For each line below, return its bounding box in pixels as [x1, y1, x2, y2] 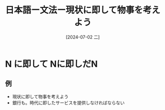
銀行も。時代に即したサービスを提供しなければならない [12, 100, 125, 106]
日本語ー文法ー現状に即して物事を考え [5, 4, 161, 16]
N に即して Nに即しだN [5, 58, 98, 70]
